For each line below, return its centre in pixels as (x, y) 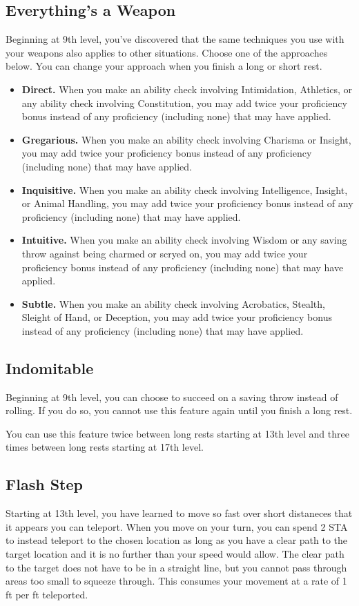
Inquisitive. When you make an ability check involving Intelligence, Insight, (185, 189)
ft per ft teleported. (47, 594)
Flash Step (44, 484)
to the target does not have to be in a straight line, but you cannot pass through (176, 567)
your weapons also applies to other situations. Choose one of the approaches (167, 52)
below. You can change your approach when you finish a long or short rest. (164, 66)
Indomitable (50, 368)
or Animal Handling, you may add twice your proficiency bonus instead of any (187, 203)
